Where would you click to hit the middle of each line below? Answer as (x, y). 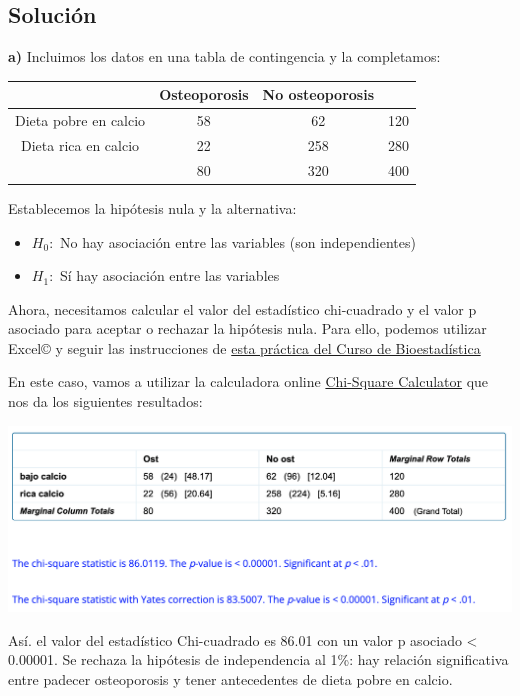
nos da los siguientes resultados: (105, 401)
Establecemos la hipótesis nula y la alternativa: (152, 207)
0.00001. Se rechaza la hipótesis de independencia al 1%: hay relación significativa (258, 659)
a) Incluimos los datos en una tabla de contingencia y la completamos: (224, 56)
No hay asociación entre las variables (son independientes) (238, 241)
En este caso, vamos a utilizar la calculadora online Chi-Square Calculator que (248, 381)
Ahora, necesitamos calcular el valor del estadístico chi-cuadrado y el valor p (242, 308)
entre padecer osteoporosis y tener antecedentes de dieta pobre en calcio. (230, 678)
